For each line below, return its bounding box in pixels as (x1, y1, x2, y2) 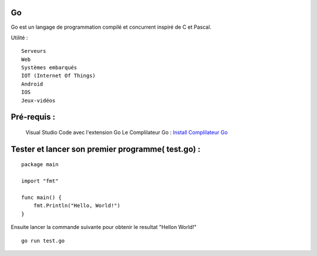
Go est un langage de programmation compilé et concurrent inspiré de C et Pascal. (11, 23, 211, 31)
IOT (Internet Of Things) (21, 72, 96, 79)
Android (21, 80, 43, 87)
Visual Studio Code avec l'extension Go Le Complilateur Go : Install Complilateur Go (25, 129, 228, 136)
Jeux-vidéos (21, 97, 56, 104)
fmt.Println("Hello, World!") (33, 203, 120, 209)
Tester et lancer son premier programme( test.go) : (11, 144, 201, 154)
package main (21, 161, 59, 168)
